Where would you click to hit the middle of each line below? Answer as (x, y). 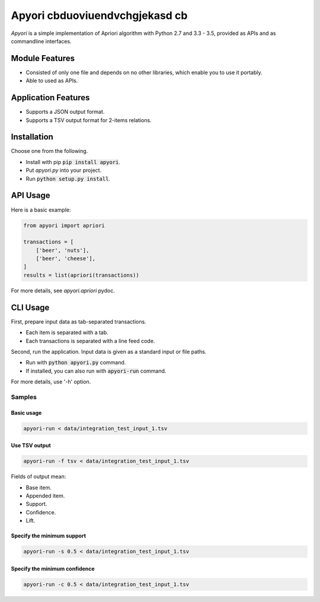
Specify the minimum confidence (53, 568)
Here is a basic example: (41, 210)
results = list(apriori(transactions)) (81, 275)
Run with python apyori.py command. (76, 363)
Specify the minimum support (48, 536)
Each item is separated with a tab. (67, 332)
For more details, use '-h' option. (51, 382)
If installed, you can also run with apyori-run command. (96, 371)
